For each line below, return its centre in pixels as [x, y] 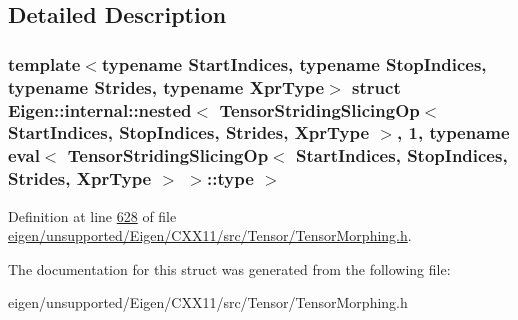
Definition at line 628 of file [92, 215]
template [44, 63]
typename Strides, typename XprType [166, 86]
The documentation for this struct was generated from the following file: [229, 268]
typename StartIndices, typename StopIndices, [294, 63]
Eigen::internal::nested [100, 109]
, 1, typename [453, 132]
